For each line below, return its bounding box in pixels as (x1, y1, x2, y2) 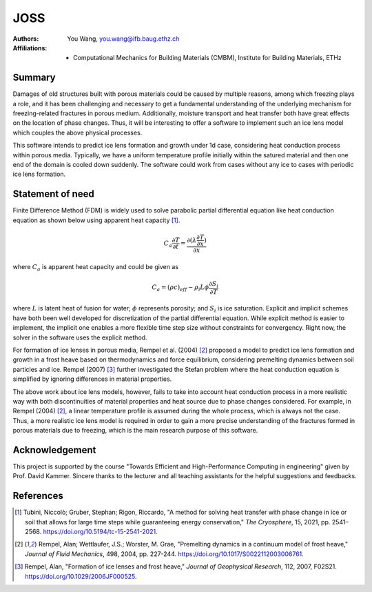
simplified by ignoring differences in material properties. (12, 375, 172, 383)
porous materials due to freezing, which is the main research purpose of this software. (12, 426, 258, 435)
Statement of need (12, 188, 94, 200)
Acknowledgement (12, 444, 96, 455)
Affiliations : (12, 43, 48, 52)
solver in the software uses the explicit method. (12, 333, 147, 342)
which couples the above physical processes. (12, 128, 143, 137)
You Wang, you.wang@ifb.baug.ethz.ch (67, 34, 180, 43)
